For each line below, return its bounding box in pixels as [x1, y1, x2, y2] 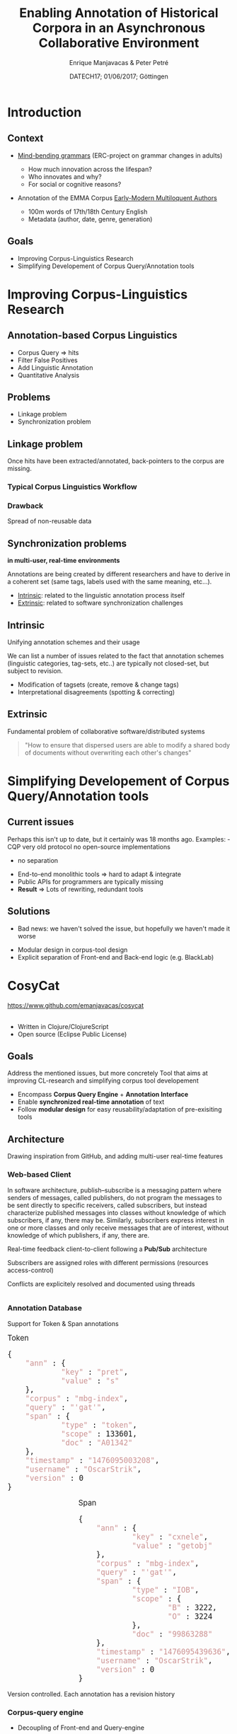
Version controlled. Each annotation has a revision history [7, 1690, 175, 1698]
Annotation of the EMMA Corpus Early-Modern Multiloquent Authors [17, 193, 217, 202]
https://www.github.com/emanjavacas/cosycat [7, 1001, 144, 1009]
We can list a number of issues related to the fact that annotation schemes [7, 652, 224, 661]
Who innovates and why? [28, 172, 102, 181]
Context [7, 132, 44, 144]
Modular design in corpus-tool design [17, 945, 128, 954]
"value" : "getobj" [132, 1541, 213, 1551]
